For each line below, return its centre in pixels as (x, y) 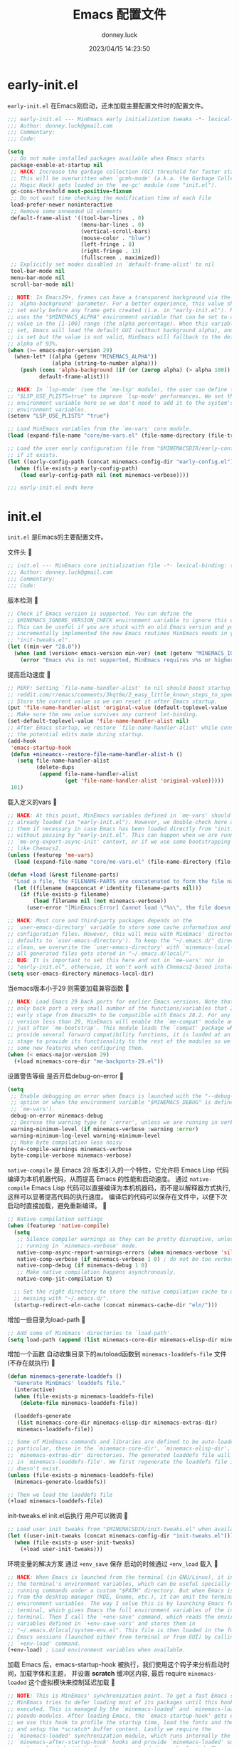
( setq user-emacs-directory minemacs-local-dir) (81, 974)
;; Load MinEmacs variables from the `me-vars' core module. (100, 429)
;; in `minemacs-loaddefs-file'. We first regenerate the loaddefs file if (122, 1462)
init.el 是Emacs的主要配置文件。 (57, 537)
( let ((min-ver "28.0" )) (44, 647)
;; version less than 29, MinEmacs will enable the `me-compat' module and (122, 1021)
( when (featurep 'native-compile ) (59, 1226)
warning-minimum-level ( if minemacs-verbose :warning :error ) (105, 1129)
